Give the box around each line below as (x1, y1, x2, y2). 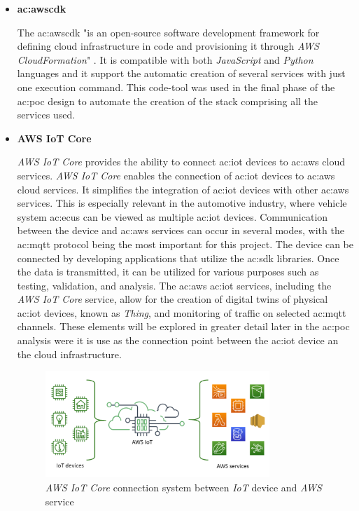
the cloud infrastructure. (17, 346, 122, 361)
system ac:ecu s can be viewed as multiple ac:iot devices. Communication (17, 209, 328, 224)
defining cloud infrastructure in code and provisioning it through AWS (17, 39, 319, 53)
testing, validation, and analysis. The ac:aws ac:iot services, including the (17, 278, 332, 292)
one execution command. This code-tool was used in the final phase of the (17, 79, 335, 94)
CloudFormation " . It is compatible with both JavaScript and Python (17, 52, 314, 67)
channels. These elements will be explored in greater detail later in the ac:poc (17, 319, 350, 334)
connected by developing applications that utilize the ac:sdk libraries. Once (17, 250, 339, 265)
